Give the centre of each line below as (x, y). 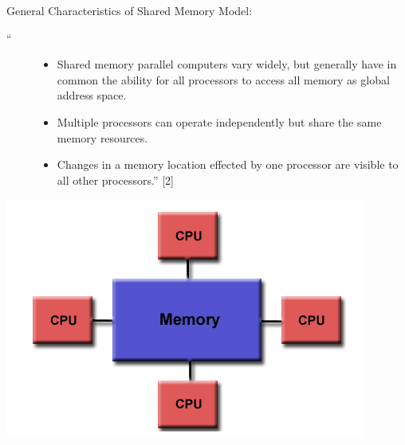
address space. (92, 95)
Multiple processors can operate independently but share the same (219, 121)
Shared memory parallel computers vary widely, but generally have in (227, 64)
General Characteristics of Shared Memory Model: (130, 10)
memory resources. (102, 137)
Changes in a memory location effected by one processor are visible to (228, 164)
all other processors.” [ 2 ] (115, 180)
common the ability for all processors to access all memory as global (223, 79)
